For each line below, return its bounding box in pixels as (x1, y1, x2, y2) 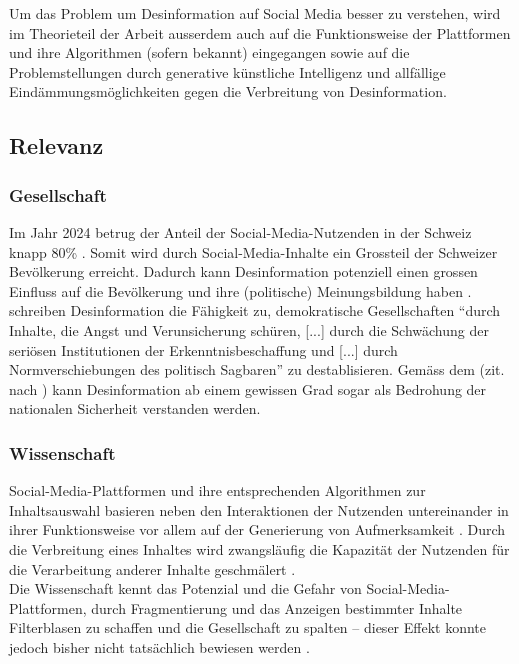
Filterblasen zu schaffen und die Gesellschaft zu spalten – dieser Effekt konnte (9, 617, 486, 638)
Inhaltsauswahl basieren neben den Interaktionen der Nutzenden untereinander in (9, 499, 509, 520)
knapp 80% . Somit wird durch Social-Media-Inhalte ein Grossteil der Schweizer (9, 241, 498, 262)
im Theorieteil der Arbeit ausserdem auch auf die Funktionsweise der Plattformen (9, 22, 511, 43)
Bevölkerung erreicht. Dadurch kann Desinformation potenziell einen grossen (9, 261, 478, 282)
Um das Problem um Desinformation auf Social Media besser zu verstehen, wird (9, 3, 501, 23)
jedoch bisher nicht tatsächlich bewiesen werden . (9, 636, 310, 657)
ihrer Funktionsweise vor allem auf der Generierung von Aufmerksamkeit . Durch (9, 519, 506, 540)
